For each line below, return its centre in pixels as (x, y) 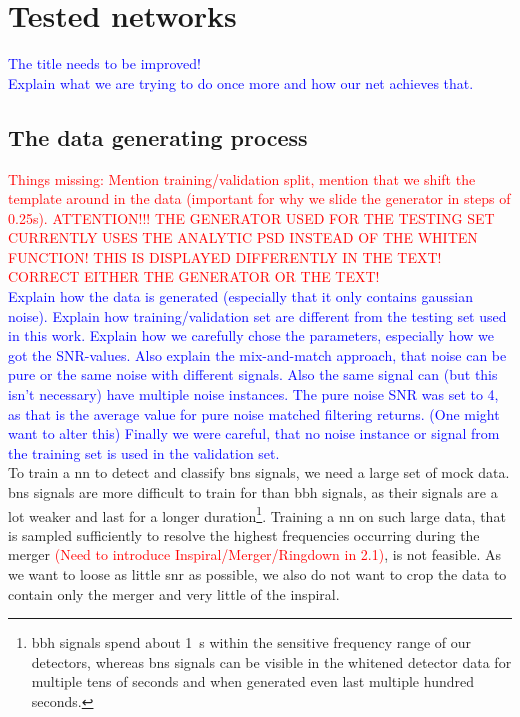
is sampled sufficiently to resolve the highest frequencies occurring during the (244, 534)
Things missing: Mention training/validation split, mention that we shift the (242, 178)
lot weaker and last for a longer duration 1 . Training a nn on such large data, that (257, 514)
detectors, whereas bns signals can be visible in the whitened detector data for (271, 661)
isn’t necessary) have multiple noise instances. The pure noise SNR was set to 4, (253, 394)
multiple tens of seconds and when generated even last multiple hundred (252, 681)
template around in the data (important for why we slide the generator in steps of (259, 198)
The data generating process (158, 136)
